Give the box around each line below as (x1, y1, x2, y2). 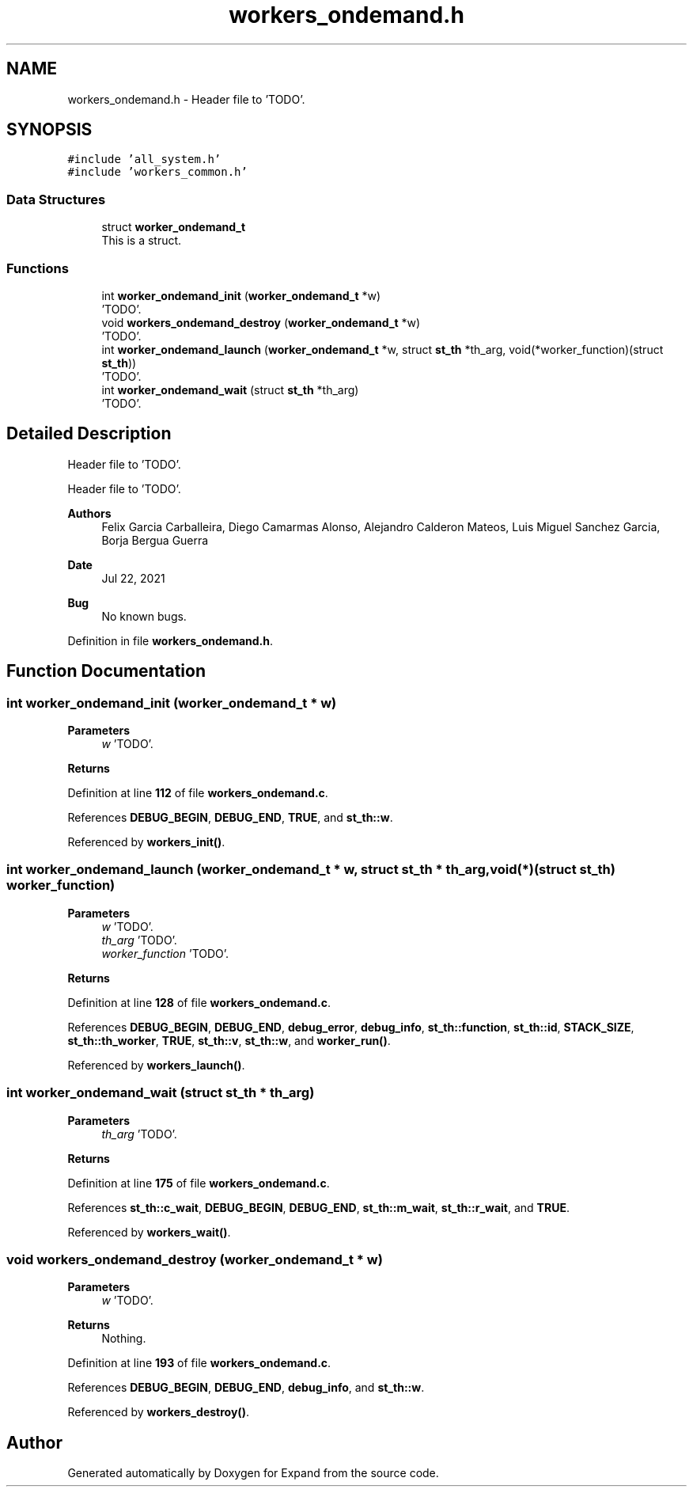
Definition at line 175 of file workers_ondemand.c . (67, 1176, 330, 1190)
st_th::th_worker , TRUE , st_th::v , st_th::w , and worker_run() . (67, 1033, 391, 1047)
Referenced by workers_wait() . (67, 1225, 231, 1239)
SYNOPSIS (6, 120, 93, 140)
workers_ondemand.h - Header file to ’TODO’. (67, 92, 305, 106)
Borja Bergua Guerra (101, 533, 209, 547)
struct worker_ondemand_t (101, 220, 246, 234)
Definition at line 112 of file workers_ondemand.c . (67, 786, 328, 800)
